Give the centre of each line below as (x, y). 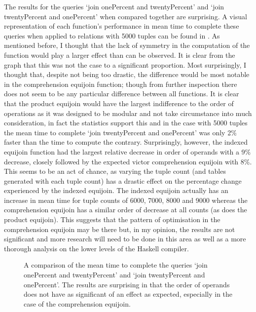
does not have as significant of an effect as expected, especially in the (128, 294)
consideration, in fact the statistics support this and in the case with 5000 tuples (126, 123)
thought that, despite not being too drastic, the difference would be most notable (127, 74)
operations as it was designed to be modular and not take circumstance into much (128, 113)
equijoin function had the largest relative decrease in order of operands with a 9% (128, 151)
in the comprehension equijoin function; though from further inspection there (121, 84)
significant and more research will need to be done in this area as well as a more (125, 239)
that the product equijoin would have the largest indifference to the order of (119, 103)
